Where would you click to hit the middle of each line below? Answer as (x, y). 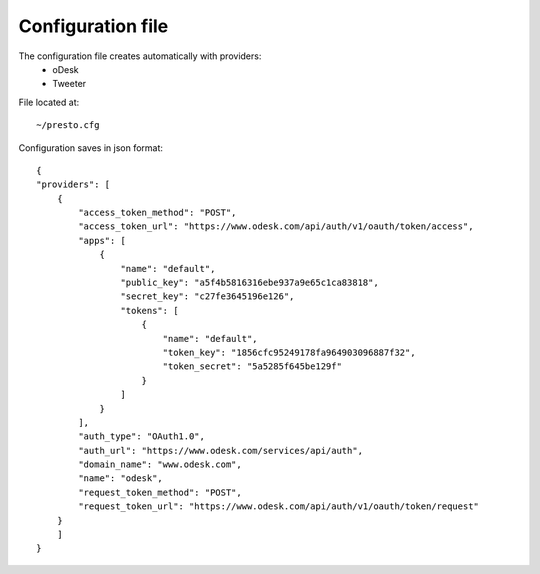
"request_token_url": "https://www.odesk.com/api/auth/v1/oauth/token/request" (279, 506)
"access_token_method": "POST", (157, 213)
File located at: (49, 102)
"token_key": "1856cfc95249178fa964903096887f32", (289, 352)
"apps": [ (102, 240)
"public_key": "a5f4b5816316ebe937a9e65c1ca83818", (249, 283)
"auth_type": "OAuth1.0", (141, 436)
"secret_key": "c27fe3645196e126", (207, 296)
